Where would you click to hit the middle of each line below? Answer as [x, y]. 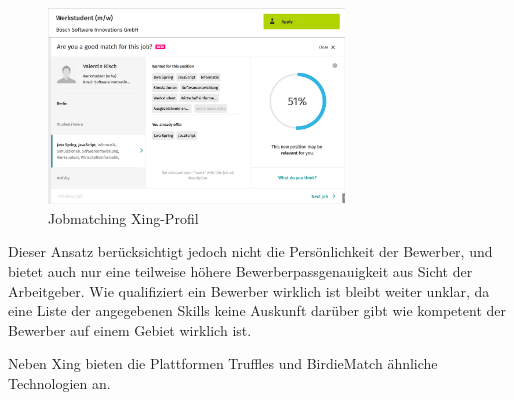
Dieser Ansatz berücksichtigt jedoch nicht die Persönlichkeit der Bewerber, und [250, 251]
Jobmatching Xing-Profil [123, 217]
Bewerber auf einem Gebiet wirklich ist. [130, 329]
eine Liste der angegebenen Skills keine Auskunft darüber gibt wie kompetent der [257, 310]
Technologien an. [59, 382]
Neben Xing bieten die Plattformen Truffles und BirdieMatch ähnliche [223, 363]
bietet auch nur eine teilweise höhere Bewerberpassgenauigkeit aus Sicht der [240, 271]
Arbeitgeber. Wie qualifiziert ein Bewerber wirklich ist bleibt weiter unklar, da [249, 290]
